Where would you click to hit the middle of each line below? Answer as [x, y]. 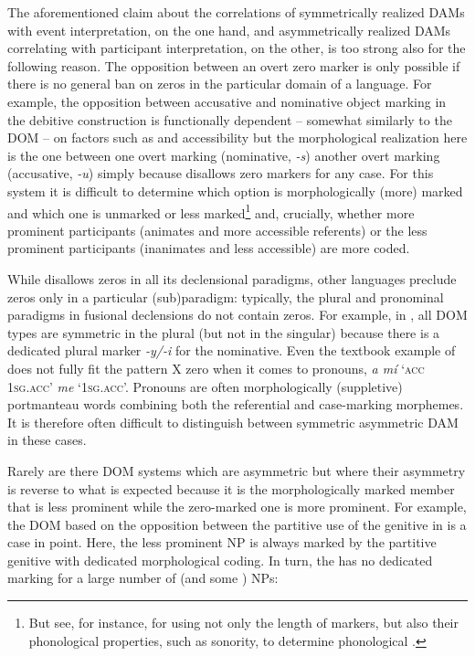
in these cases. [47, 440]
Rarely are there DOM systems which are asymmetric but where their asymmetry [237, 470]
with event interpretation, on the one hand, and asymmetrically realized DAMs [229, 30]
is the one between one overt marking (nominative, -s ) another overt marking [224, 155]
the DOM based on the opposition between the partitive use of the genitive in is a [237, 524]
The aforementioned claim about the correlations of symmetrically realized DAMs [236, 12]
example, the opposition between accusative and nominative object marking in [227, 101]
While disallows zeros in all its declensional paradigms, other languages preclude [232, 278]
